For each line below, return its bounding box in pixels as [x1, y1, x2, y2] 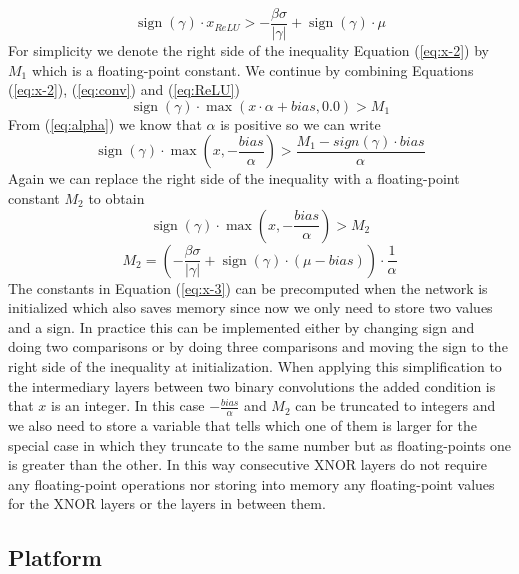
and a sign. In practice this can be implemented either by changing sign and [8, 316, 475, 337]
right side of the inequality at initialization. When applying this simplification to [8, 356, 502, 376]
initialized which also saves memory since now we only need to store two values [8, 297, 493, 318]
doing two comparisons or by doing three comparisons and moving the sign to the [8, 336, 508, 357]
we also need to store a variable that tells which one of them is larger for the [8, 415, 478, 436]
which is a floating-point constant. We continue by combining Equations [31, 59, 474, 80]
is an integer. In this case [51, 395, 205, 416]
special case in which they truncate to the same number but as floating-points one [8, 434, 511, 455]
